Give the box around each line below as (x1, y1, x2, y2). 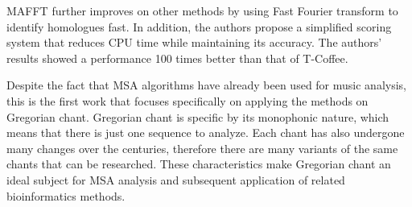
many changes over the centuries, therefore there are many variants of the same (6, 139, 398, 156)
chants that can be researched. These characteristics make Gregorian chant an (6, 155, 391, 172)
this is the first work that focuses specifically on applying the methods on (6, 92, 369, 109)
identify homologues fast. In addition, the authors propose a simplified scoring (6, 18, 392, 35)
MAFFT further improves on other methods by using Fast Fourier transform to (6, 2, 398, 19)
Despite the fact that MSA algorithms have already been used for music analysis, (6, 77, 406, 93)
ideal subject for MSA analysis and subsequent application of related (6, 171, 345, 188)
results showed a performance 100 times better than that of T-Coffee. (6, 49, 348, 66)
